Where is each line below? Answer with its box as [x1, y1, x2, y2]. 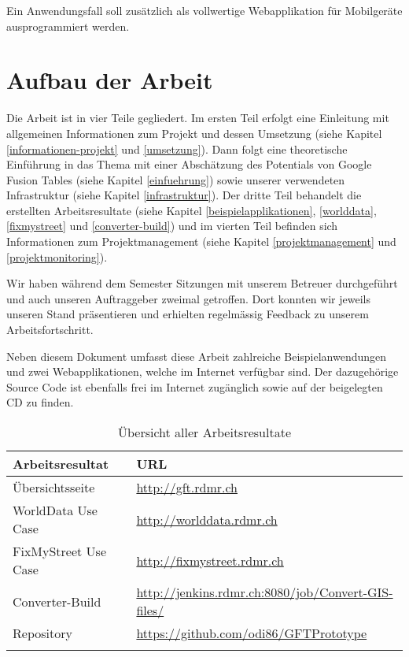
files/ [136, 601, 164, 619]
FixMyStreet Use [13, 542, 107, 560]
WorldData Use [13, 501, 98, 519]
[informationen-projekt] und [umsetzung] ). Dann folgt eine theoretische [6, 140, 348, 157]
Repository [13, 624, 72, 642]
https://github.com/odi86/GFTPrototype [136, 624, 367, 642]
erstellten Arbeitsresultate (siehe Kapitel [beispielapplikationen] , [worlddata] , [6, 202, 377, 218]
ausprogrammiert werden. [6, 17, 130, 34]
